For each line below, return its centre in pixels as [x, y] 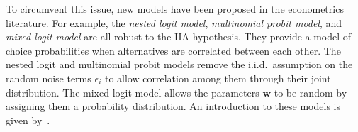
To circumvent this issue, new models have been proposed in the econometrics [175, 9]
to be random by [311, 92]
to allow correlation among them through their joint [218, 78]
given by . [28, 120]
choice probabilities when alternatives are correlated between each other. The [173, 50]
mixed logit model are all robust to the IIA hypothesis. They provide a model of [179, 37]
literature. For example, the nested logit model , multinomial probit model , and [174, 22]
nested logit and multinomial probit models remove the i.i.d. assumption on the [179, 64]
